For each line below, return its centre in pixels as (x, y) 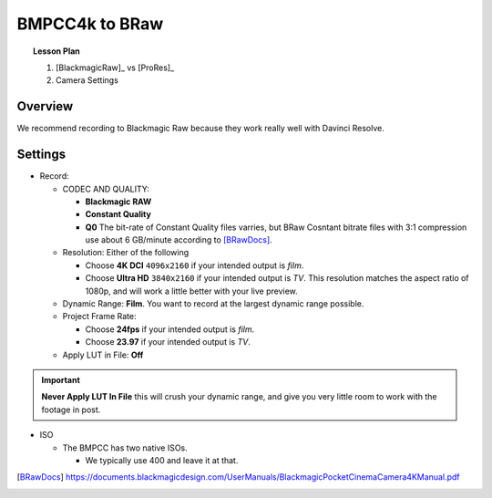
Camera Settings (87, 80)
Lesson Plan (57, 51)
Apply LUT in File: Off (103, 355)
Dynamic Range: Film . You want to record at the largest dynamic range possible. (213, 304)
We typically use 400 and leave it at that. (162, 460)
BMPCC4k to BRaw (90, 24)
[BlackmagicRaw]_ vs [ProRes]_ (115, 67)
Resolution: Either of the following (126, 253)
